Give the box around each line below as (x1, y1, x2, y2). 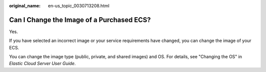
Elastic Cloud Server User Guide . (9, 61, 76, 67)
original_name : (9, 3, 41, 8)
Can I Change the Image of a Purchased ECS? (9, 15, 151, 24)
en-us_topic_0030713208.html (48, 3, 109, 8)
